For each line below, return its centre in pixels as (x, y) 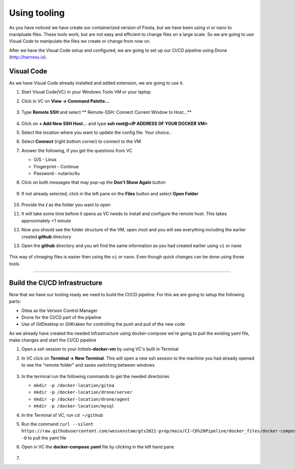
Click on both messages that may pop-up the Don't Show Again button (93, 183)
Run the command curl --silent (57, 424)
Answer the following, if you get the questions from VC (77, 151)
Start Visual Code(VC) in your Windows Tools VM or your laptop (86, 92)
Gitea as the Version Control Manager (59, 311)
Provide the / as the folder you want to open (66, 205)
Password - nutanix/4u (57, 173)
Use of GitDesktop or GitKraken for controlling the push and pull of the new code (103, 324)
